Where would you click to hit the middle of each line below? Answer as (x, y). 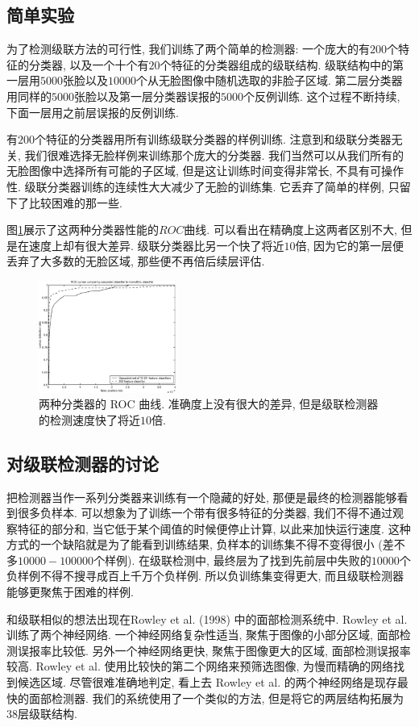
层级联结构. (48, 714)
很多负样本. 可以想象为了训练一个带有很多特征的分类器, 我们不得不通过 (205, 513)
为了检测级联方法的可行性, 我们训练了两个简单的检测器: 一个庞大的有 (189, 49)
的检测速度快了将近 (89, 419)
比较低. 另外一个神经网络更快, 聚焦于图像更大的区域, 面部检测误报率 (231, 650)
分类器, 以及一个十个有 (89, 64)
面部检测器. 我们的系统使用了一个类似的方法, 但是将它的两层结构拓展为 (216, 698)
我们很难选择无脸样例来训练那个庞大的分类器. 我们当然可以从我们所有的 (214, 155)
